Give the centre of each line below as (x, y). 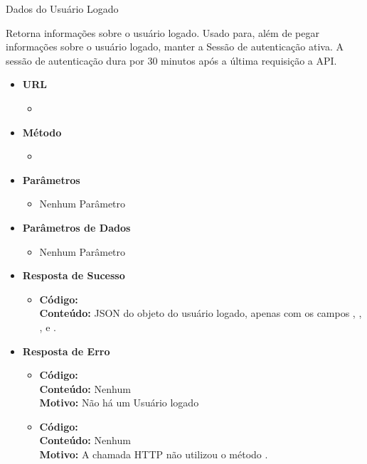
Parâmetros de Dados (76, 227)
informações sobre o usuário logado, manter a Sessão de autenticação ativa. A (175, 47)
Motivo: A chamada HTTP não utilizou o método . (154, 454)
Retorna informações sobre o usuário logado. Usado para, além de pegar (163, 32)
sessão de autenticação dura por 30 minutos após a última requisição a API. (171, 60)
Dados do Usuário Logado (62, 9)
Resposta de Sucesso (74, 275)
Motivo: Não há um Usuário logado (119, 403)
